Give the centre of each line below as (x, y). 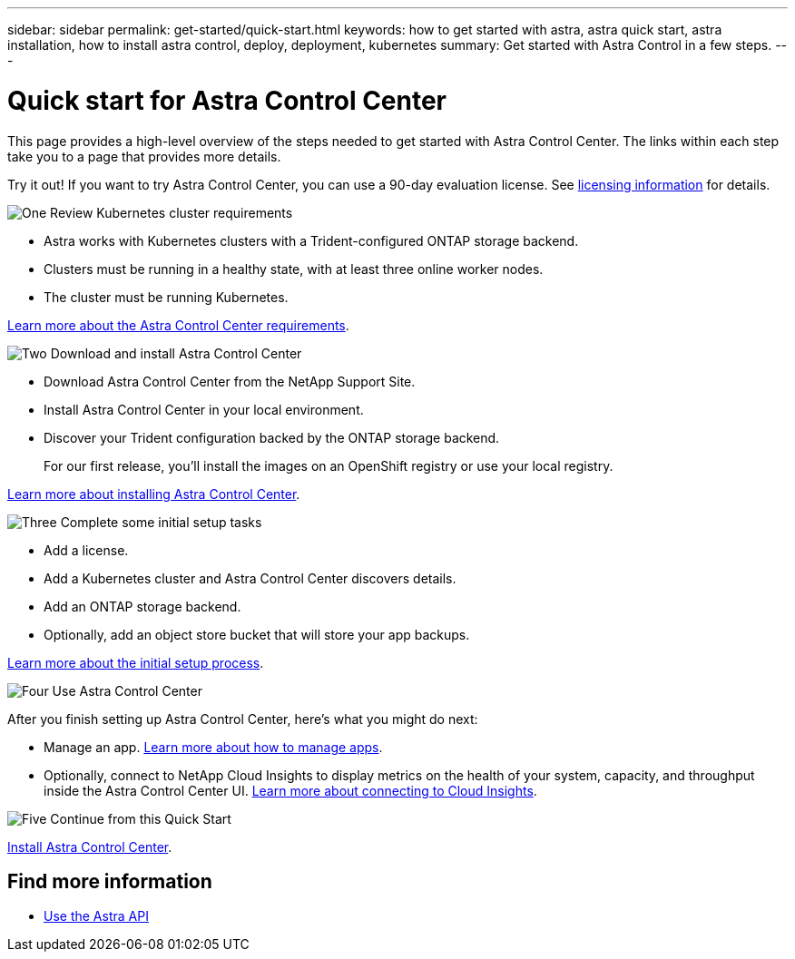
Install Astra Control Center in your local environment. (204, 409)
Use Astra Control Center (127, 690)
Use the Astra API (96, 916)
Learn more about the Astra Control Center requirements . (178, 325)
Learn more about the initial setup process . (136, 662)
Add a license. (86, 550)
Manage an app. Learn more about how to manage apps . (213, 747)
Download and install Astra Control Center (176, 353)
